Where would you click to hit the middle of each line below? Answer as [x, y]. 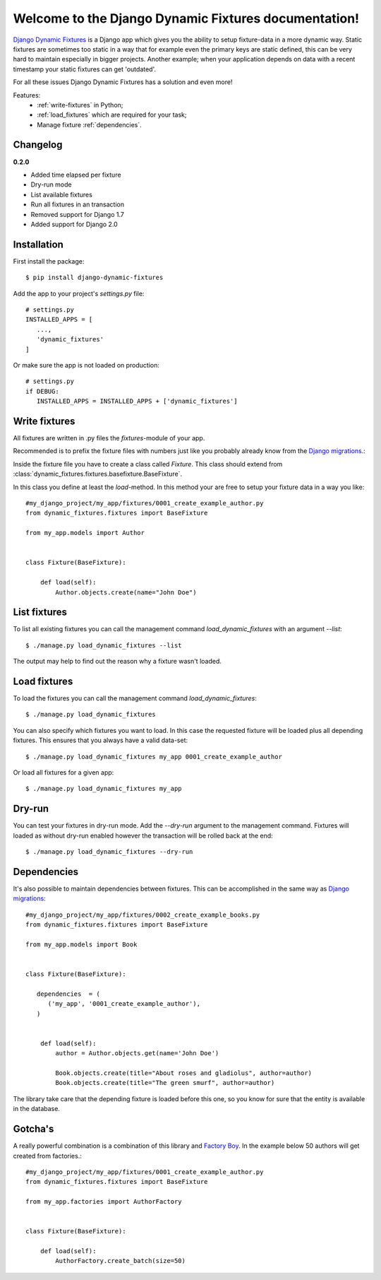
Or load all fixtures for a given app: [64, 773]
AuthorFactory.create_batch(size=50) [121, 1261]
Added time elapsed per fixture [76, 175]
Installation [38, 244]
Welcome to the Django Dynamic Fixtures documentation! [186, 18]
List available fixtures [62, 194]
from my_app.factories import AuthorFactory [104, 1202]
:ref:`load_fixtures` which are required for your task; [112, 115]
